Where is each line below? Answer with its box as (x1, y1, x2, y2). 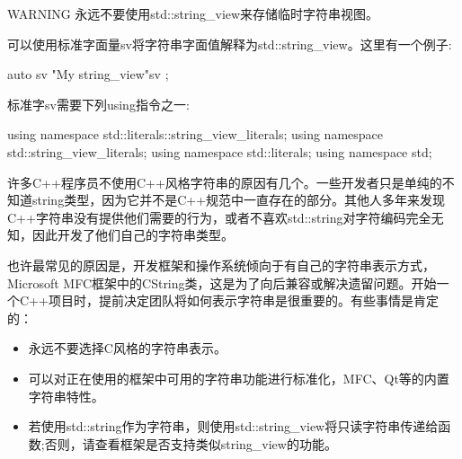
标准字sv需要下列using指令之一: (7, 94, 190, 113)
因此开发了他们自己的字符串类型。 (31, 225, 234, 244)
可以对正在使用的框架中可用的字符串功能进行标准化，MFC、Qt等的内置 (28, 368, 449, 387)
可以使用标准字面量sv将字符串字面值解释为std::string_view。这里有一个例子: (7, 34, 452, 53)
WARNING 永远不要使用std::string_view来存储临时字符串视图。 (7, 4, 379, 22)
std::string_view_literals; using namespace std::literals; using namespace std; (7, 142, 432, 161)
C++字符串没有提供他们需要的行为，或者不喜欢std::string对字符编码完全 (7, 207, 431, 226)
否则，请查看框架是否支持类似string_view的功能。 (44, 434, 337, 453)
